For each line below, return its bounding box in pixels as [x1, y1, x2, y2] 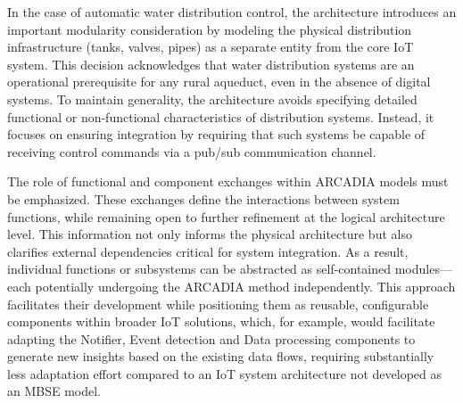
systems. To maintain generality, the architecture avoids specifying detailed [7, 89, 418, 108]
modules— [394, 259, 452, 278]
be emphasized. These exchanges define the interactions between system [7, 189, 400, 208]
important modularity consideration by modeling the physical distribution [7, 20, 412, 38]
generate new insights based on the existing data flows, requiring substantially [7, 347, 434, 366]
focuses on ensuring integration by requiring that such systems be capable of [7, 125, 426, 144]
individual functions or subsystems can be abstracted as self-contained [7, 259, 392, 278]
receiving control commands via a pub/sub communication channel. [7, 142, 376, 160]
